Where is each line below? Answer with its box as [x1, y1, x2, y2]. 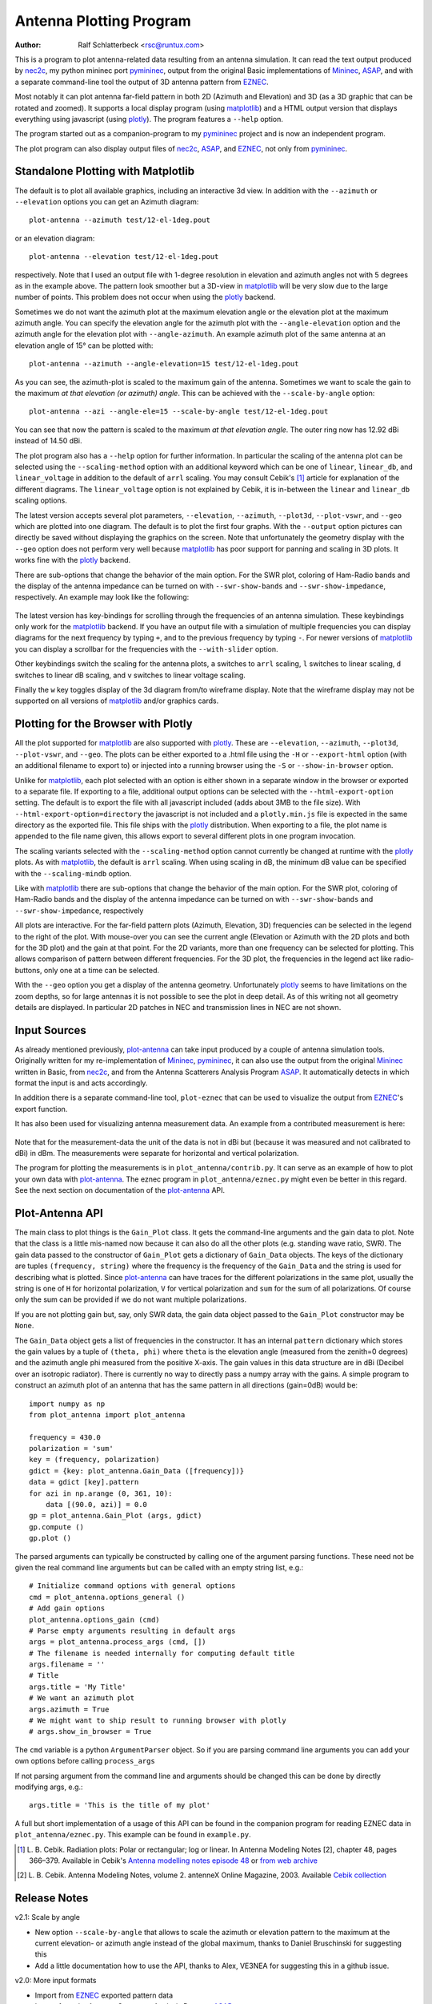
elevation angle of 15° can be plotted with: [14, 341, 154, 350]
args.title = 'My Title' [29, 1682, 126, 1691]
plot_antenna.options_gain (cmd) [29, 1615, 160, 1624]
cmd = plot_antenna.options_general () [29, 1592, 186, 1602]
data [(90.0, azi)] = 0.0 [45, 1500, 148, 1509]
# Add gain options [29, 1604, 106, 1613]
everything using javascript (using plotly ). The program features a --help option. [14, 114, 284, 123]
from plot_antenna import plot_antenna [29, 1410, 186, 1419]
